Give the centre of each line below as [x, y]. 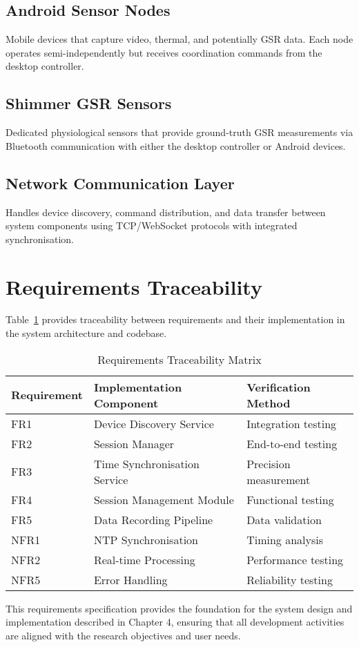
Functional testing [290, 499]
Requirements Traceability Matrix [179, 359]
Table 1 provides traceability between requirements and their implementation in [175, 319]
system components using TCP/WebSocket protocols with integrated [152, 225]
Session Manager [134, 443]
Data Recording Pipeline [153, 519]
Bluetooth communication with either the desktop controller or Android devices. [176, 145]
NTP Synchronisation [146, 539]
